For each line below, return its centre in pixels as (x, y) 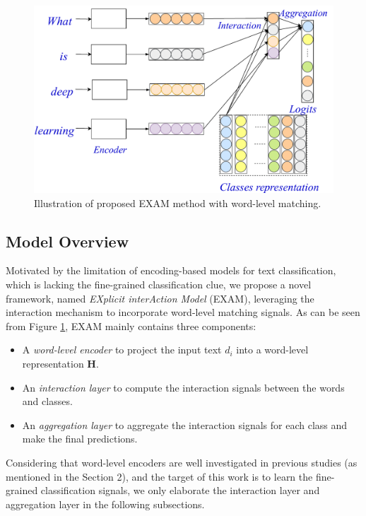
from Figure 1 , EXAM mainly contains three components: (131, 326)
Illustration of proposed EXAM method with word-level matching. (178, 203)
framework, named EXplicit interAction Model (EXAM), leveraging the (160, 298)
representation (53, 363)
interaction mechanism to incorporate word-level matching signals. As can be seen (183, 312)
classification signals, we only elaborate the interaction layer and (180, 490)
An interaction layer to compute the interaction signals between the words (183, 387)
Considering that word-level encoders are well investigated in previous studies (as (182, 462)
